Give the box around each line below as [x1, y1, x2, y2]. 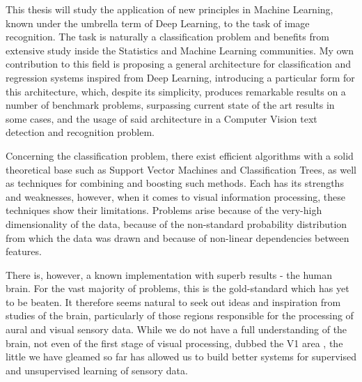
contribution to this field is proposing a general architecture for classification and [6, 56, 352, 71]
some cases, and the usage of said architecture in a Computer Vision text [6, 111, 317, 125]
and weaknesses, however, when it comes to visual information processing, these [6, 189, 345, 204]
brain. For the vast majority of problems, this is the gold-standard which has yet [6, 281, 349, 296]
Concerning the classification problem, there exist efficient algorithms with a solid [6, 148, 354, 162]
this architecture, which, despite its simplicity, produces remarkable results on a [6, 84, 346, 98]
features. [6, 244, 42, 259]
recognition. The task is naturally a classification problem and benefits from [6, 29, 329, 44]
